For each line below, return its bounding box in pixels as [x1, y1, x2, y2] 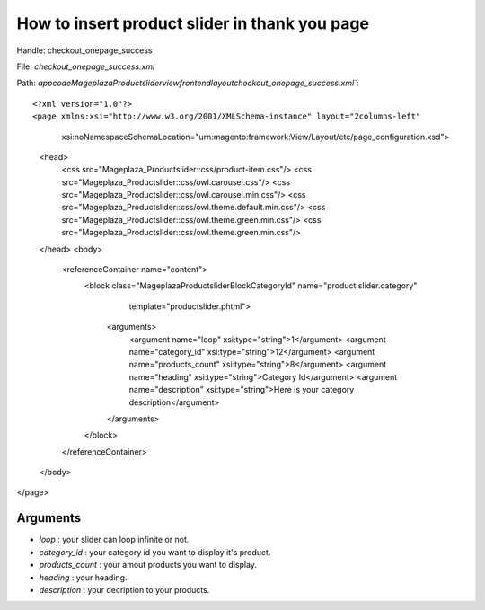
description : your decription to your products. [39, 584, 210, 595]
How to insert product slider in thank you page [16, 13, 370, 33]
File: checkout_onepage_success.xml [16, 61, 155, 72]
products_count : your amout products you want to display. [39, 560, 258, 570]
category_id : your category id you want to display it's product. [39, 546, 271, 557]
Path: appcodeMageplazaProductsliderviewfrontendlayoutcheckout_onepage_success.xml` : [16, 77, 359, 89]
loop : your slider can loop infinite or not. [39, 535, 190, 545]
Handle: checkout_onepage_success [16, 45, 153, 56]
